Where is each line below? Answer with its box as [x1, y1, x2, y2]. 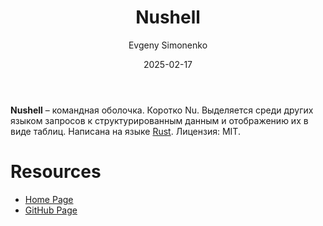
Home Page [24, 193, 74, 205]
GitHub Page [24, 204, 78, 216]
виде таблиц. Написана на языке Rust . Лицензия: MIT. [10, 125, 241, 137]
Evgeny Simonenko [128, 39, 208, 51]
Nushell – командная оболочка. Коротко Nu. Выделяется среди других [10, 104, 314, 116]
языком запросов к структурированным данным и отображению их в [10, 114, 309, 126]
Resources [10, 161, 102, 183]
